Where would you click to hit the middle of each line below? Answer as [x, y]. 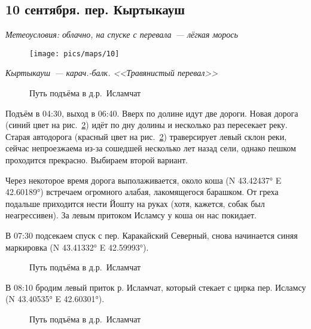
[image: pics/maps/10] [74, 54]
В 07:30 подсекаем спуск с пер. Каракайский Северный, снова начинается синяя [152, 235]
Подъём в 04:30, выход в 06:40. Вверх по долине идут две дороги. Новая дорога [152, 113]
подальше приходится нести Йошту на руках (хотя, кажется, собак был [135, 203]
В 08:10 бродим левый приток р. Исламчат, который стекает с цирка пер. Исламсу [156, 287]
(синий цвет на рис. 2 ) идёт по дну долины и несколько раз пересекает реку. [147, 125]
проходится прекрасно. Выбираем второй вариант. [97, 160]
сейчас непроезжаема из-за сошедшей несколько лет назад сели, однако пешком [151, 148]
